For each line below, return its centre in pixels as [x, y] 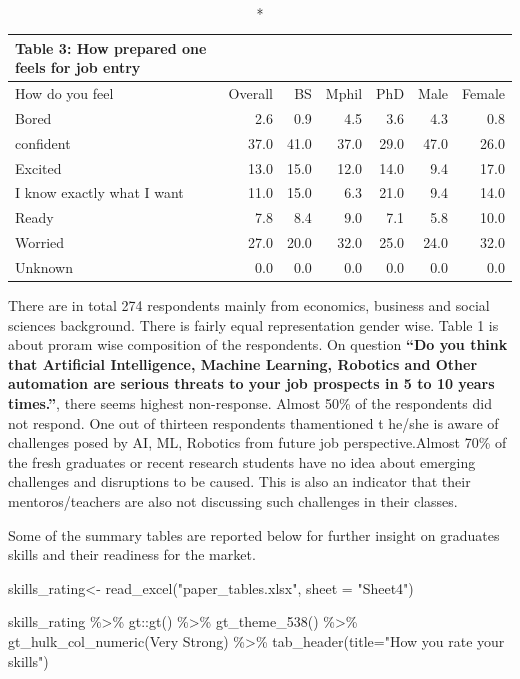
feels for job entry [78, 67]
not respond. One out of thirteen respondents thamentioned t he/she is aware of [253, 422]
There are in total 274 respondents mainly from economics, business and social [249, 305]
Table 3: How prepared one [111, 47]
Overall [250, 93]
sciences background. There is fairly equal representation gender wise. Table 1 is [253, 324]
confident [43, 142]
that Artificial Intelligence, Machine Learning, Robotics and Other [243, 363]
